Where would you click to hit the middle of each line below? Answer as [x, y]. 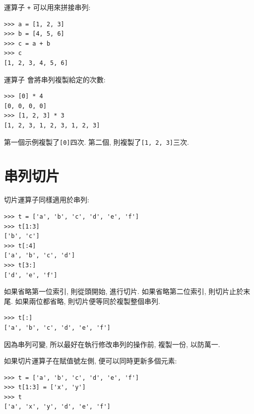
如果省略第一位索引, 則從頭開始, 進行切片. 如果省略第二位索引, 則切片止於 [124, 291]
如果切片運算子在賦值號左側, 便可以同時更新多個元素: [91, 361]
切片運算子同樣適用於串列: [47, 200]
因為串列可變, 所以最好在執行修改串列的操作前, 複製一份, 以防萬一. [112, 344]
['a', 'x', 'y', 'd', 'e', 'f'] [57, 407]
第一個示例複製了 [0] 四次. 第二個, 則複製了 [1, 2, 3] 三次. [96, 142]
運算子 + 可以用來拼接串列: [47, 7]
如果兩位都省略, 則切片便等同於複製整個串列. [88, 301]
